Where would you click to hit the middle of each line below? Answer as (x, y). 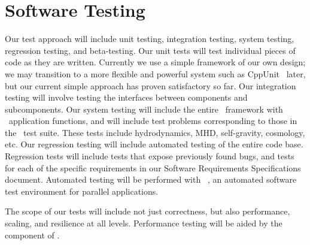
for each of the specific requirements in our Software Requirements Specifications (153, 167)
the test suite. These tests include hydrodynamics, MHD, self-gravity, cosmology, (155, 132)
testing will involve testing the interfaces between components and (126, 97)
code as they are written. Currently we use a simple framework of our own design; (155, 62)
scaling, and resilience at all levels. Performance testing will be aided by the (144, 223)
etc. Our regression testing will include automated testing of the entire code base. (154, 144)
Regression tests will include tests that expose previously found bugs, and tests (150, 156)
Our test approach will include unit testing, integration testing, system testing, (150, 39)
